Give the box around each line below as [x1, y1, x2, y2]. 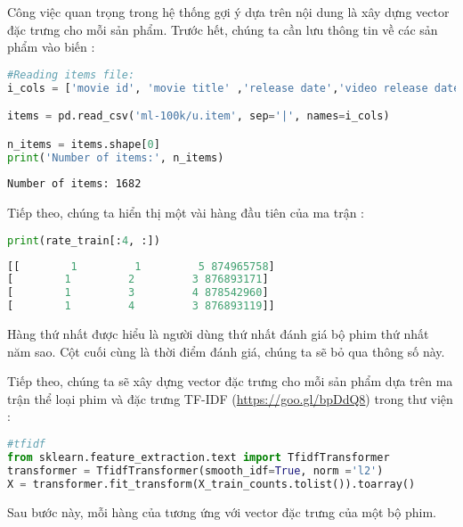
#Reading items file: [7, 68, 135, 81]
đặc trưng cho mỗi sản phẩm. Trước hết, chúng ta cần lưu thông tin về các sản [7, 20, 438, 38]
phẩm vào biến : [7, 37, 95, 56]
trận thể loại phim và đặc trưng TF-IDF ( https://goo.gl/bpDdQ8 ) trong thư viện [7, 389, 453, 408]
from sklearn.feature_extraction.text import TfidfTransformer [7, 450, 390, 464]
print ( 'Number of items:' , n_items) [7, 151, 224, 164]
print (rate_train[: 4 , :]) [7, 234, 160, 247]
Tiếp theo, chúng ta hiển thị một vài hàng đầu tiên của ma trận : [7, 203, 364, 222]
